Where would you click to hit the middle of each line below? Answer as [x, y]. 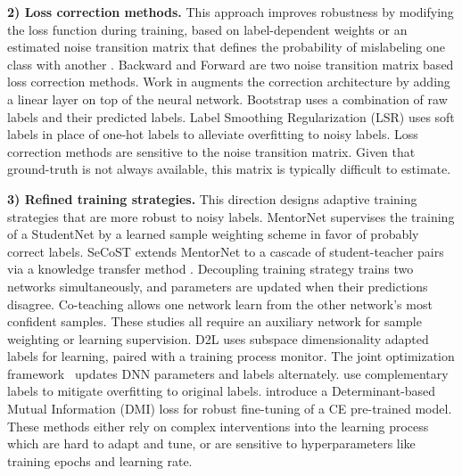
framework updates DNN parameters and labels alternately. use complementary [228, 373]
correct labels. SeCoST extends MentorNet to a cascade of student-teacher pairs [226, 251]
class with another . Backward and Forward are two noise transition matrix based [231, 64]
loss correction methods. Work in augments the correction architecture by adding [229, 82]
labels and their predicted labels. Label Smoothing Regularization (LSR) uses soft [231, 116]
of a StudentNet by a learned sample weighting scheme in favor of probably [213, 234]
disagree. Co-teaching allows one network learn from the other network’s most [220, 304]
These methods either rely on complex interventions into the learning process [218, 426]
